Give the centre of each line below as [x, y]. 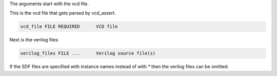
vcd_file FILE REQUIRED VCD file [69, 27]
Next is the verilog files [34, 40]
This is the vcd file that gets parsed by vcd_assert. [63, 13]
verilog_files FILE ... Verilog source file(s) [88, 53]
